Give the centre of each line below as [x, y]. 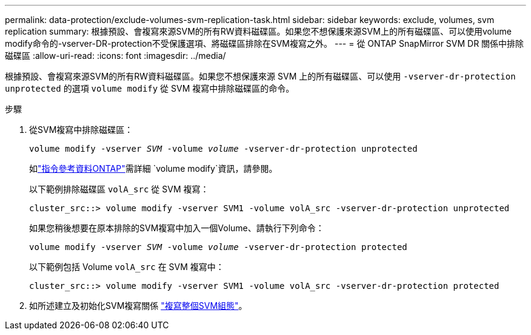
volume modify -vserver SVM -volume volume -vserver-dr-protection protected [218, 247]
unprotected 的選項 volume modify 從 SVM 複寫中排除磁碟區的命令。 [150, 88]
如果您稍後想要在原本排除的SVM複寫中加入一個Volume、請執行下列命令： [177, 228]
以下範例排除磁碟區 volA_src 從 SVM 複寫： [119, 189]
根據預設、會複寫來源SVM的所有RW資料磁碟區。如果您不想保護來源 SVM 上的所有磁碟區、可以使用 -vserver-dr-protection [260, 76]
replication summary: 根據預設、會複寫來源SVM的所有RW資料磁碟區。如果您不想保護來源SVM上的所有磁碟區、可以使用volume [258, 31]
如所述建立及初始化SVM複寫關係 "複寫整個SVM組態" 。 [138, 306]
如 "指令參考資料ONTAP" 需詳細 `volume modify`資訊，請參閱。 [153, 168]
